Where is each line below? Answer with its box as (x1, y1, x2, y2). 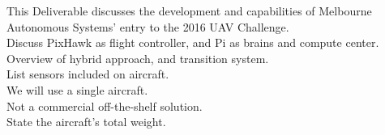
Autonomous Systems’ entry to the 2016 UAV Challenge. (6, 18, 289, 35)
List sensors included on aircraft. (6, 65, 169, 82)
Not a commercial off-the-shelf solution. (6, 97, 203, 114)
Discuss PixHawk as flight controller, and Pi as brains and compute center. (6, 34, 379, 51)
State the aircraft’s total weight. (6, 113, 166, 130)
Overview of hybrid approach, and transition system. (6, 49, 269, 66)
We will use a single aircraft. (6, 81, 148, 98)
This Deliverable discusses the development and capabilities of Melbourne (6, 2, 372, 19)
